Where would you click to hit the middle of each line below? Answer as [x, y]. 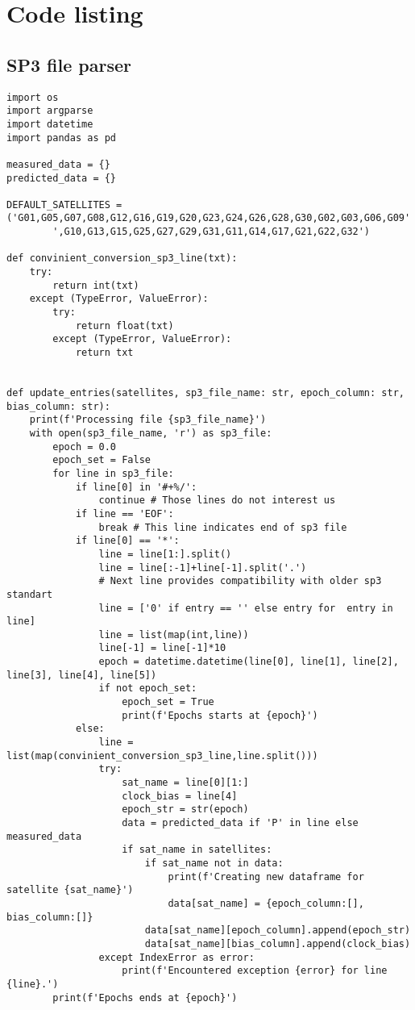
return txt [104, 353]
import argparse [50, 111]
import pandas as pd [62, 138]
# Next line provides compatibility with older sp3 [240, 581]
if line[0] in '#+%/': [136, 487]
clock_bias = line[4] [180, 796]
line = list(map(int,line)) [174, 634]
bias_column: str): [58, 406]
